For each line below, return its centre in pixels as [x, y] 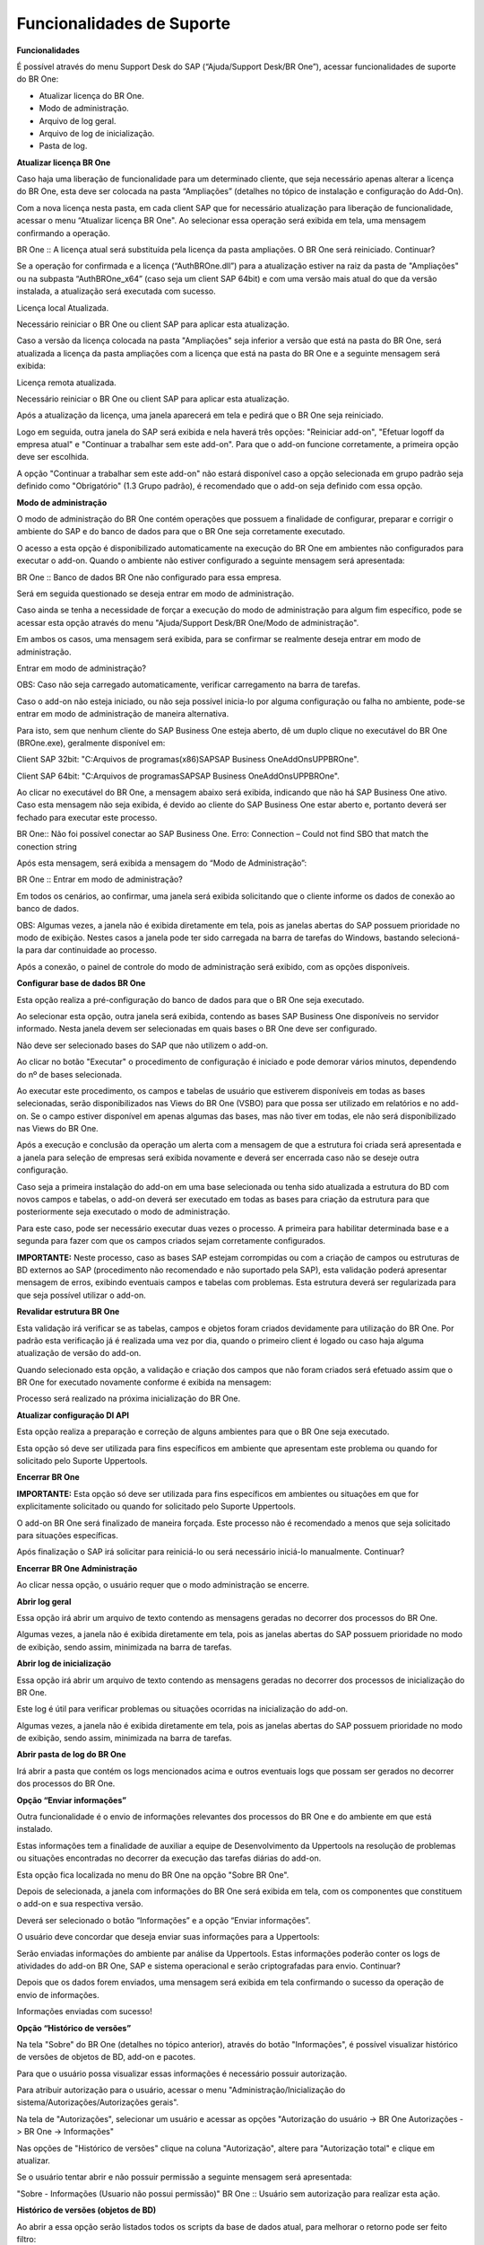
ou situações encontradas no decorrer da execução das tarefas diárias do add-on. [169, 1858]
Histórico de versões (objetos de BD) [86, 2210]
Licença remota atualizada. [66, 383]
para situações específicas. [67, 1535]
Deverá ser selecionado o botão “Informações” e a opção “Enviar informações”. [164, 1920]
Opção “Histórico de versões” [74, 2028]
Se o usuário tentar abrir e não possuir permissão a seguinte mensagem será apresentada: [184, 2177]
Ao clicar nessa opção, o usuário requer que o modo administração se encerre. [163, 1585]
